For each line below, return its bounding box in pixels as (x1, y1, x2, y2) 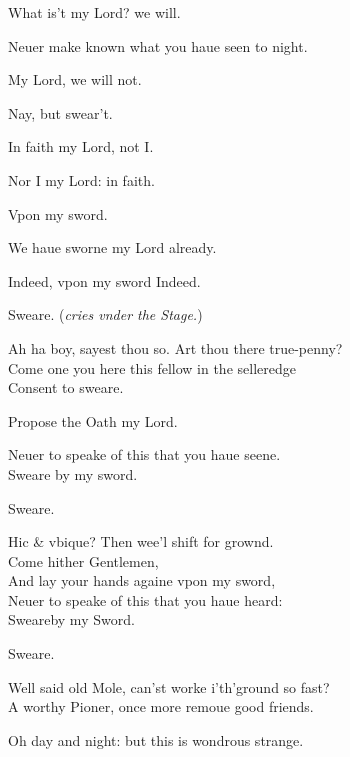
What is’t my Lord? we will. (8, 2, 181, 22)
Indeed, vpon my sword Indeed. (8, 270, 201, 291)
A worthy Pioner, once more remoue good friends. (8, 696, 314, 717)
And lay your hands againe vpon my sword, (8, 570, 276, 591)
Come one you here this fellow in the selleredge (8, 357, 296, 378)
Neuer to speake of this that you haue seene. (8, 444, 281, 465)
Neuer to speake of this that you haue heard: (8, 589, 283, 610)
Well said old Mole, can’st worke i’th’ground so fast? (8, 676, 330, 697)
